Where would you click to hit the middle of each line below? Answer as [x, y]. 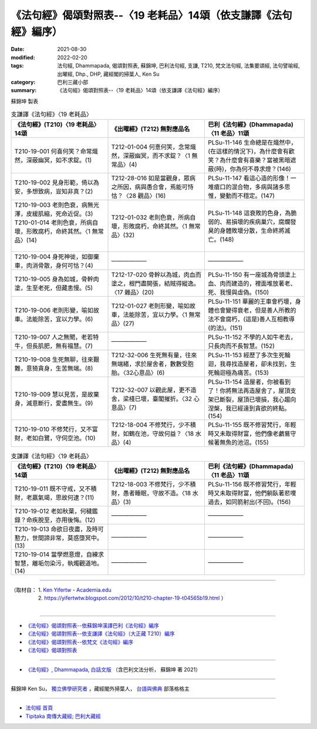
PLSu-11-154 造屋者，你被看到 [249, 382]
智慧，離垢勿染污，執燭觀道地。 [58, 563]
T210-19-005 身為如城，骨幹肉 [57, 279]
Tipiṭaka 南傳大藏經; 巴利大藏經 [63, 716]
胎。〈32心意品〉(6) [138, 373]
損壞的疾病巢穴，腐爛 [261, 222]
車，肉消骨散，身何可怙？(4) [54, 266]
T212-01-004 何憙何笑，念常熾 [154, 147]
